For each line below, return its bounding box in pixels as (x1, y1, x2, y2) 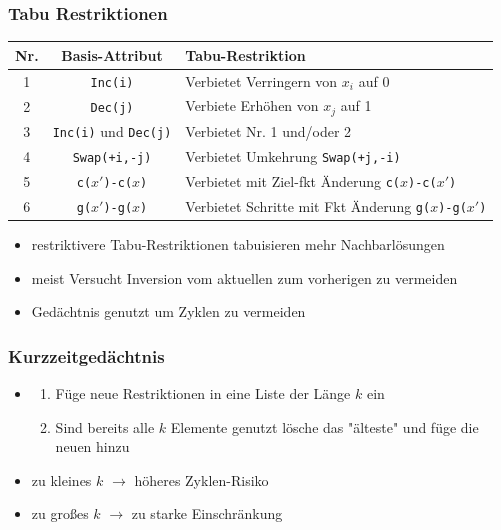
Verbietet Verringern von (185, 70, 338, 91)
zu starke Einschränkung (131, 503, 283, 524)
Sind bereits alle (55, 416, 155, 437)
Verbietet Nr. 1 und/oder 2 (185, 121, 352, 142)
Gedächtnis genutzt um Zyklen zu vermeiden (31, 301, 306, 322)
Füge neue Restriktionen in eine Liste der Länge (55, 383, 351, 404)
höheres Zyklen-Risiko (134, 469, 269, 490)
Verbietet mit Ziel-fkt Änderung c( (185, 170, 400, 191)
